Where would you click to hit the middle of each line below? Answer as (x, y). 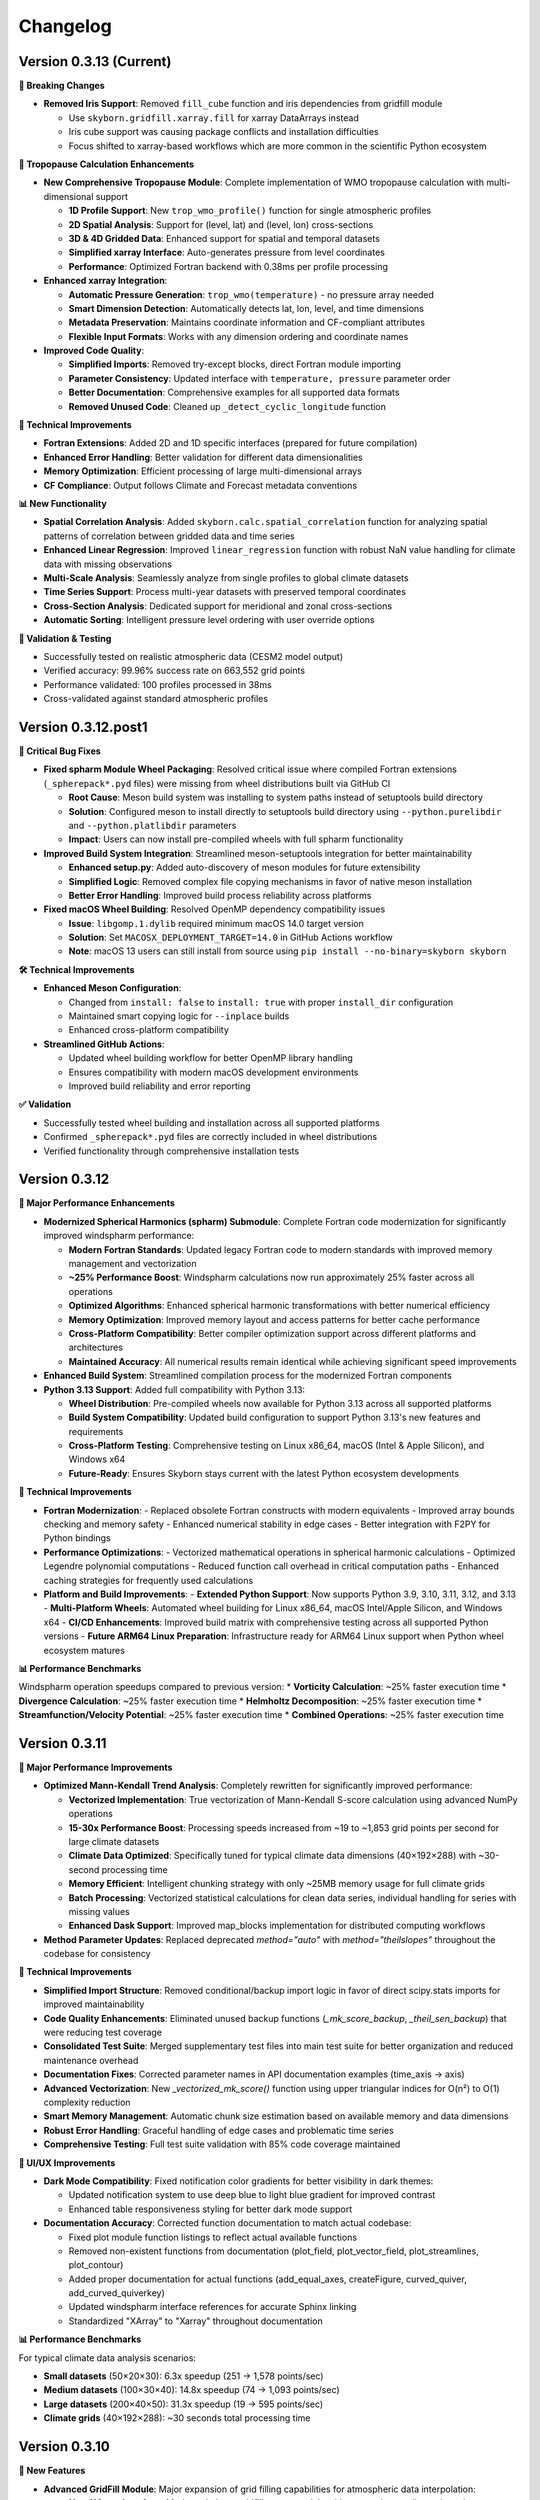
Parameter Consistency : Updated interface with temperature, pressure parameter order (259, 378)
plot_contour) (96, 2265)
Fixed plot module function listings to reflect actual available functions (213, 2237)
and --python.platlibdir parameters (152, 825)
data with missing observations (107, 564)
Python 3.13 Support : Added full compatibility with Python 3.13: (174, 1389)
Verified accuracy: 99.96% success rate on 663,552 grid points (174, 671)
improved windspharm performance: (119, 1236)
